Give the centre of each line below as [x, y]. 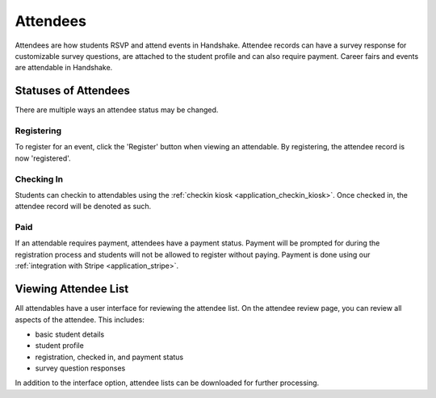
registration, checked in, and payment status [109, 357]
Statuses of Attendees [73, 91]
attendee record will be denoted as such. [83, 207]
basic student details [70, 334]
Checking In [39, 179]
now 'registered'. [43, 158]
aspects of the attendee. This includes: [80, 320]
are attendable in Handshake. [64, 68]
